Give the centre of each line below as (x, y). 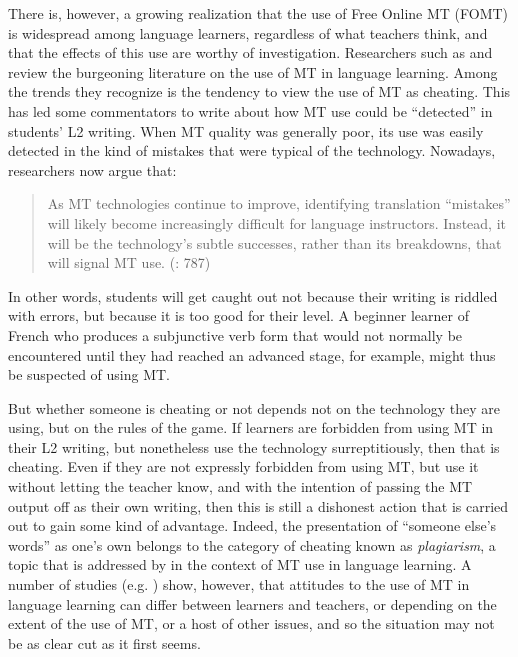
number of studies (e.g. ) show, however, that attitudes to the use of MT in (239, 584)
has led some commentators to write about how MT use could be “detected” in (250, 110)
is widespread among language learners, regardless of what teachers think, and (248, 32)
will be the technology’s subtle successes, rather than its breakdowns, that (274, 242)
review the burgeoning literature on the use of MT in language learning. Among (253, 71)
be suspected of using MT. (89, 374)
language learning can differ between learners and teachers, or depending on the (252, 603)
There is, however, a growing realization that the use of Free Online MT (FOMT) (258, 13)
